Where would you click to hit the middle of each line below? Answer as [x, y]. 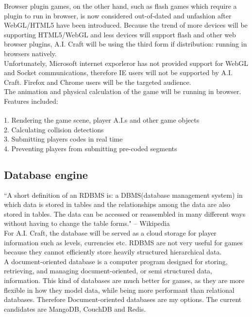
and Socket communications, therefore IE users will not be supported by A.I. [118, 72]
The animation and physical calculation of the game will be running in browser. [123, 91]
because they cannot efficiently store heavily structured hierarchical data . [113, 252]
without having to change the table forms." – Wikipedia [87, 223]
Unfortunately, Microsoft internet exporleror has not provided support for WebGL [126, 63]
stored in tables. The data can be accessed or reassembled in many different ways [125, 214]
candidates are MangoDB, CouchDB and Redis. [75, 309]
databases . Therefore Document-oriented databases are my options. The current [123, 299]
